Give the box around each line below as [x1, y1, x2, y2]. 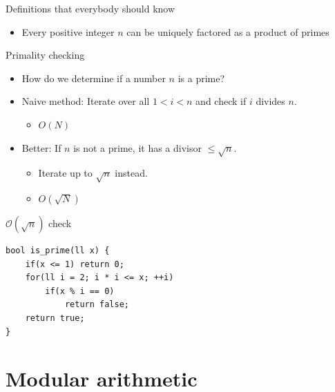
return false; [64, 300, 129, 310]
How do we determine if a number [21, 70, 166, 85]
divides [256, 94, 285, 108]
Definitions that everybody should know [6, 1, 175, 15]
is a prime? [178, 70, 225, 85]
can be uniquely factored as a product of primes [126, 24, 329, 39]
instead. [115, 166, 148, 180]
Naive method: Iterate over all [21, 94, 150, 108]
